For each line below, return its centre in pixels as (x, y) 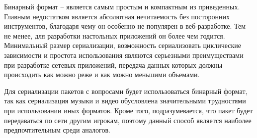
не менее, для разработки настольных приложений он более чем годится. (115, 35)
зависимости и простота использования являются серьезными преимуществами (124, 55)
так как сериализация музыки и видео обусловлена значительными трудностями (125, 101)
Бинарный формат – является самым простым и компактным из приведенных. (122, 6)
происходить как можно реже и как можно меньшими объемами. (102, 74)
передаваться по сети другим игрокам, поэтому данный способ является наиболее (128, 120)
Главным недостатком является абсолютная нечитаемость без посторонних (117, 16)
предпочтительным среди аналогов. (57, 130)
